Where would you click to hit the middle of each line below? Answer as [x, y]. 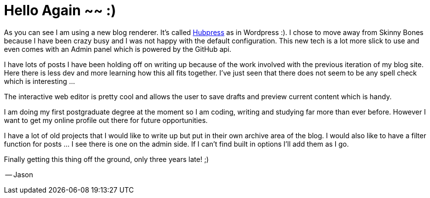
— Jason [19, 174]
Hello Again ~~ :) [60, 10]
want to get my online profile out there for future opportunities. [106, 120]
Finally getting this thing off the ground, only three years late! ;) [106, 159]
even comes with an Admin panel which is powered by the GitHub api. [118, 49]
